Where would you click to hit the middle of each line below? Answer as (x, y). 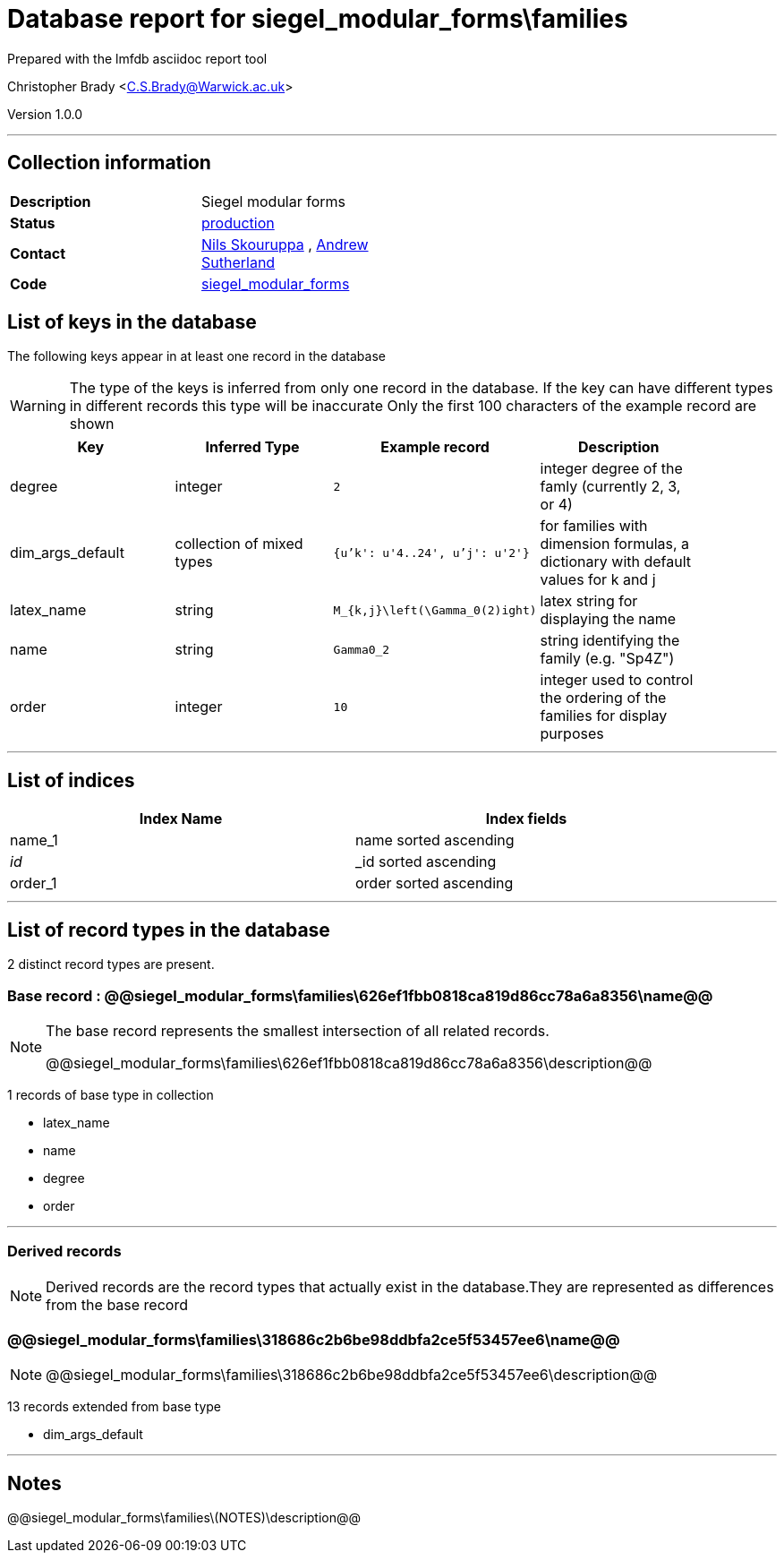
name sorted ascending (435, 840)
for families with (594, 526)
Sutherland (239, 262)
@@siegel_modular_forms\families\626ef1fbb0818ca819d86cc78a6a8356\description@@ (349, 1063)
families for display (604, 716)
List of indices (71, 780)
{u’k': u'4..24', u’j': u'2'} (431, 553)
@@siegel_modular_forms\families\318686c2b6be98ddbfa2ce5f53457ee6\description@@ (352, 1375)
